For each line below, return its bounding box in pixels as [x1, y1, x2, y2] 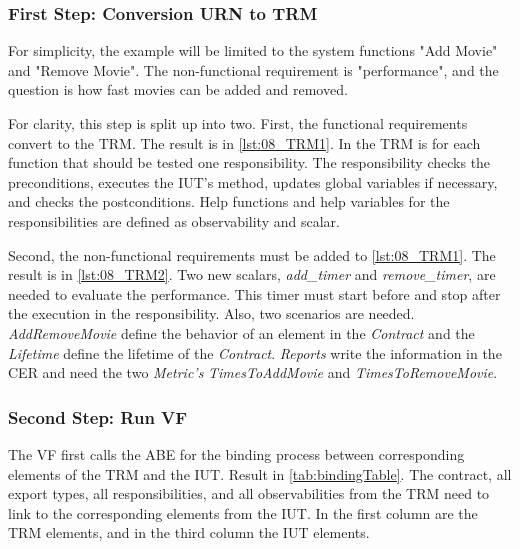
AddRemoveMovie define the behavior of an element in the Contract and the [8, 322, 475, 343]
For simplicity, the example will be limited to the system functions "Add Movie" [8, 40, 498, 61]
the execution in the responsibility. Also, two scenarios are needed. [8, 303, 415, 324]
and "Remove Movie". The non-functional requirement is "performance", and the [8, 59, 499, 80]
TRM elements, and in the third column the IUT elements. [8, 522, 370, 543]
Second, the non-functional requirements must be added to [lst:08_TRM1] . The [8, 244, 496, 265]
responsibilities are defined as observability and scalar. [8, 210, 340, 231]
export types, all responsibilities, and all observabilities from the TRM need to [8, 483, 490, 504]
